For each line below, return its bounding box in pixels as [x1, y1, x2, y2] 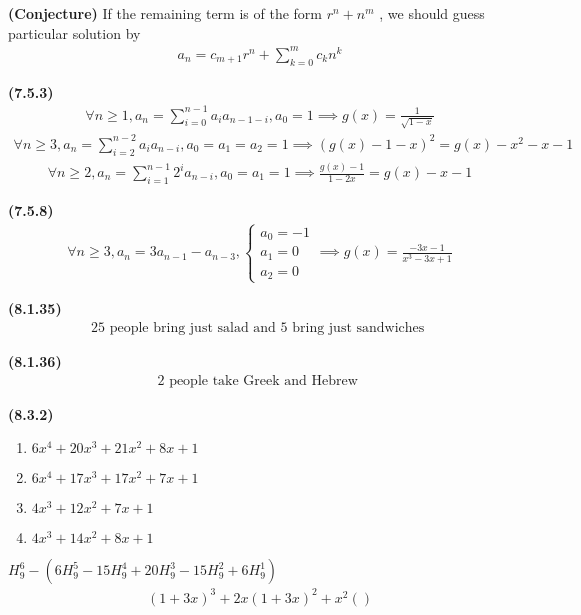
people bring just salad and [109, 321, 276, 336]
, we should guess [379, 3, 485, 23]
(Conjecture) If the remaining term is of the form [8, 3, 322, 23]
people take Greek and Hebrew [169, 373, 358, 388]
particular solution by [8, 22, 141, 43]
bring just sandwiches [292, 321, 425, 336]
